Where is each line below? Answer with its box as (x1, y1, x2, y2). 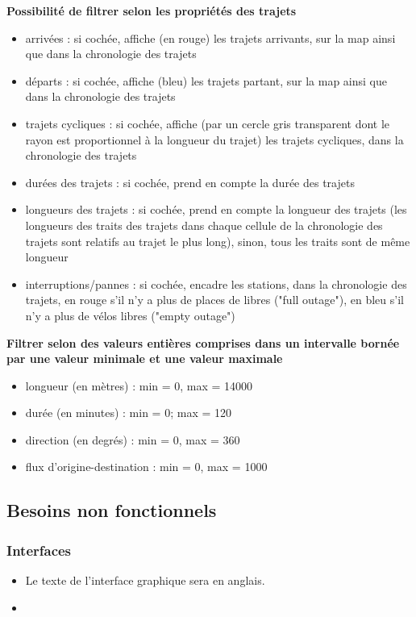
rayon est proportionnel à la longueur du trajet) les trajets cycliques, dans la (25, 131, 404, 148)
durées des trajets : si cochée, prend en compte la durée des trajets (25, 173, 355, 190)
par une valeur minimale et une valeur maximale (6, 350, 283, 367)
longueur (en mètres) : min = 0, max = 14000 (25, 377, 253, 394)
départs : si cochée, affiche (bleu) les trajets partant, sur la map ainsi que (25, 72, 387, 89)
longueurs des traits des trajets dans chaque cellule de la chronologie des (25, 216, 383, 233)
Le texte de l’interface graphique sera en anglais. (25, 572, 265, 589)
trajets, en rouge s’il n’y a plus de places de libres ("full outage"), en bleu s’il (25, 291, 404, 308)
